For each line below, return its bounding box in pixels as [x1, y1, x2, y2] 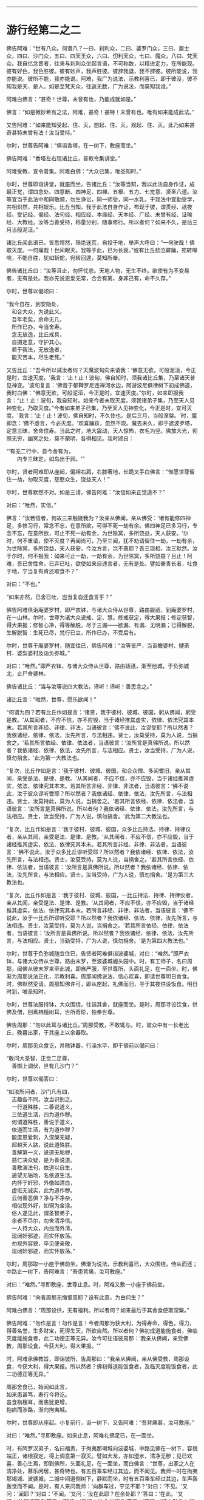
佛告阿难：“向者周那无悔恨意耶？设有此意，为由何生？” [6, 1294, 144, 1301]
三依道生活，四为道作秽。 [11, 1110, 76, 1118]
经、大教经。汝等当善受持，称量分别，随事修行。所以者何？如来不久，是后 [6, 218, 192, 225]
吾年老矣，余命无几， [11, 315, 65, 322]
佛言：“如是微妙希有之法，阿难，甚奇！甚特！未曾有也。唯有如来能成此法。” [6, 108, 195, 115]
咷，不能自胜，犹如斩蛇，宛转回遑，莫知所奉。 [6, 254, 123, 261]
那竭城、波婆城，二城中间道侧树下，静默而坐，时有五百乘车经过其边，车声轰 [6, 1475, 198, 1482]
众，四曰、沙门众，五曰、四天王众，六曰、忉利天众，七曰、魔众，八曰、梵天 [6, 52, 198, 59]
